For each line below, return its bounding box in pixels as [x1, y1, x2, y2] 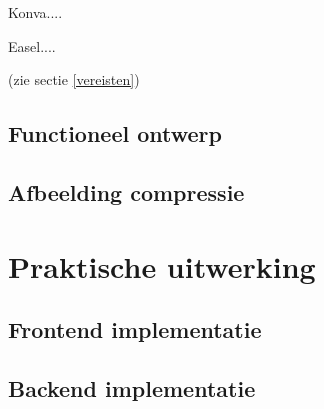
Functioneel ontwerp [8, 118, 222, 149]
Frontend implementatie [8, 314, 262, 345]
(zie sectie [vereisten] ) [8, 69, 140, 90]
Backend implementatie [8, 372, 256, 403]
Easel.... [8, 35, 56, 56]
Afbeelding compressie [8, 176, 245, 207]
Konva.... [8, 2, 63, 22]
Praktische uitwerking [8, 245, 316, 286]
